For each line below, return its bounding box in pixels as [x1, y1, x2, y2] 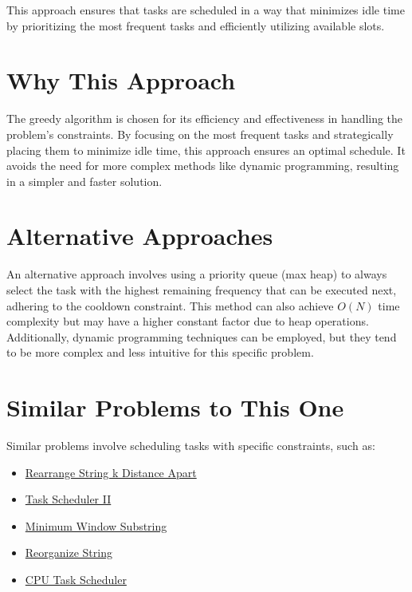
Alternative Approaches [6, 219, 273, 252]
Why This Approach [6, 64, 236, 97]
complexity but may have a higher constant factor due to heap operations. [6, 313, 369, 330]
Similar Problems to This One [6, 391, 344, 424]
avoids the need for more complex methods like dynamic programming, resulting [6, 157, 399, 174]
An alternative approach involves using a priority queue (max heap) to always [6, 266, 387, 282]
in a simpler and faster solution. [6, 172, 163, 189]
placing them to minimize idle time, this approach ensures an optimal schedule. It [6, 141, 406, 158]
